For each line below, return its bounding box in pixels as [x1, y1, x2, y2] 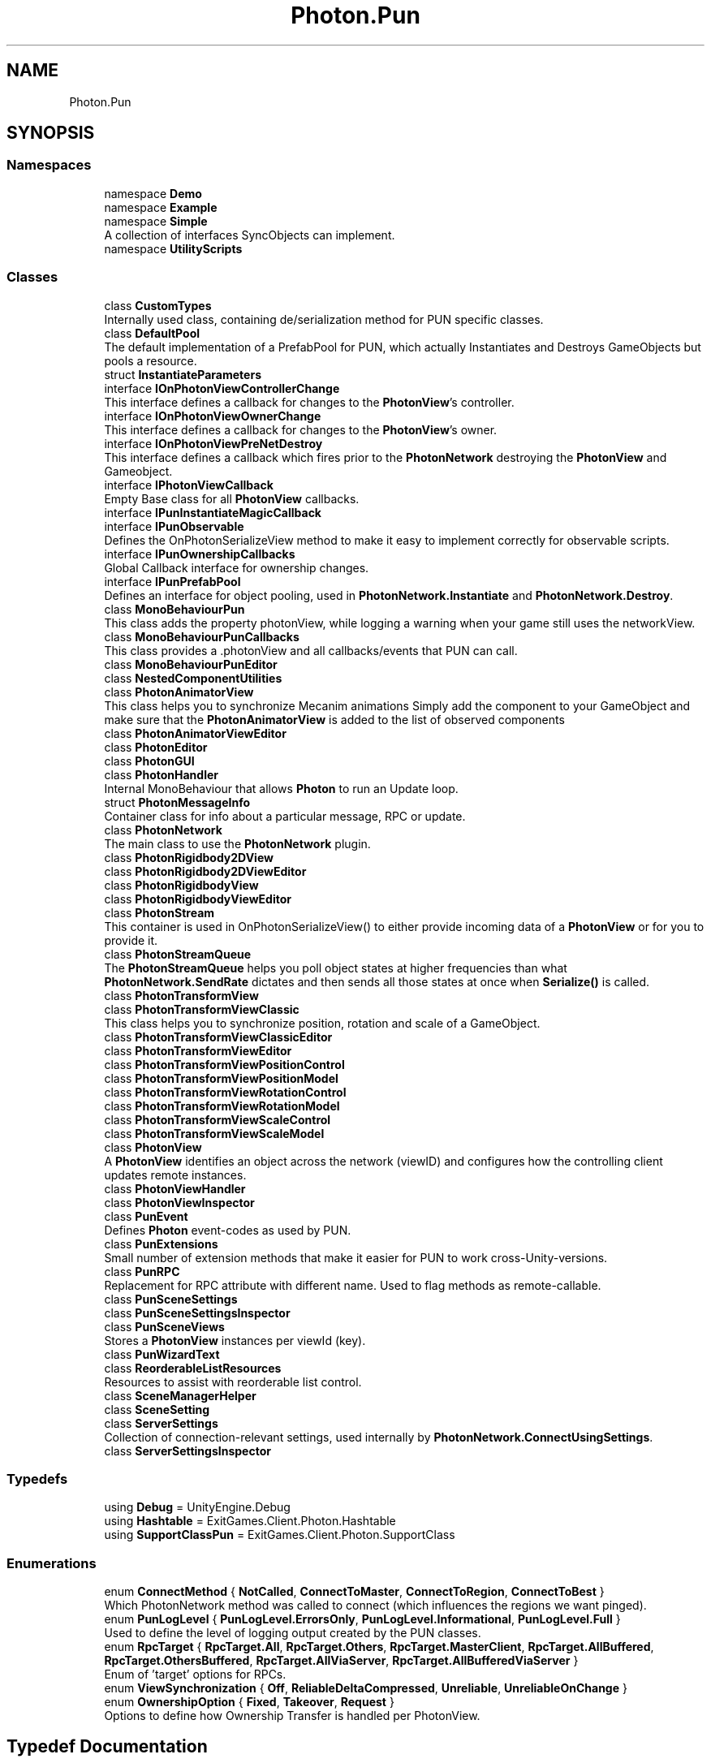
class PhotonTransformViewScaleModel [104, 1126, 325, 1140]
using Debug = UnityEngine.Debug [104, 1500, 291, 1515]
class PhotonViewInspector [104, 1195, 255, 1209]
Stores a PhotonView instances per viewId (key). [104, 1333, 366, 1347]
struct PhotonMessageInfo [104, 795, 250, 809]
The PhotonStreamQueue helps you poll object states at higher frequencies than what [104, 960, 567, 975]
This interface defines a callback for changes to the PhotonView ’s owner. [104, 422, 498, 437]
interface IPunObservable [104, 519, 244, 533]
